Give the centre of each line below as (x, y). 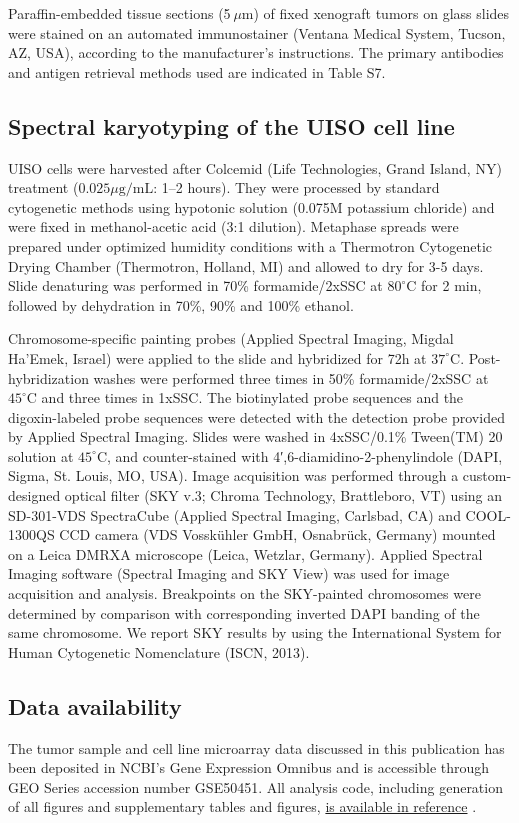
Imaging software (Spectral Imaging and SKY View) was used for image (229, 573)
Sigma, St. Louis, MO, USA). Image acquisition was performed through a (233, 475)
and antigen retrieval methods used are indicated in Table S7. (197, 71)
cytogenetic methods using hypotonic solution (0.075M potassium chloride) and (251, 206)
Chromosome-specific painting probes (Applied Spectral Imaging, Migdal (231, 338)
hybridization (48, 377)
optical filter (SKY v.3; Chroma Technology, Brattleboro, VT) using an (283, 495)
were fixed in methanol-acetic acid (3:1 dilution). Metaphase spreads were (233, 226)
